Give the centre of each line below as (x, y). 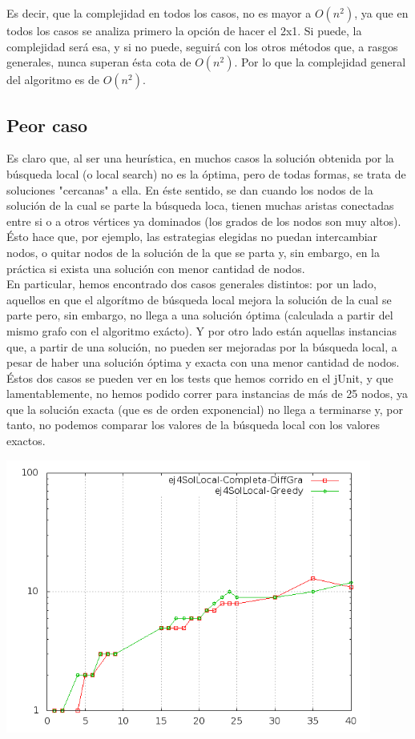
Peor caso (47, 125)
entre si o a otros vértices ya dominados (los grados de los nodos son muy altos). (204, 221)
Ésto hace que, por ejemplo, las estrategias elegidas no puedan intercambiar (192, 237)
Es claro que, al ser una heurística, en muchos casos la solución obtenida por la (200, 158)
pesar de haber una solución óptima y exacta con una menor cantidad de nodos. (203, 362)
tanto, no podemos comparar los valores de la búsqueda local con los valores (193, 425)
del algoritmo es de (53, 80)
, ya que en (381, 13)
